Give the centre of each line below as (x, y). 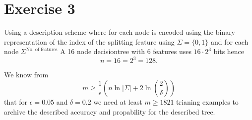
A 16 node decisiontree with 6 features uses (126, 51)
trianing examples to (207, 102)
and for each (229, 41)
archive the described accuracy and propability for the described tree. (110, 111)
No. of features (42, 49)
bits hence (229, 51)
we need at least (118, 102)
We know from (26, 75)
